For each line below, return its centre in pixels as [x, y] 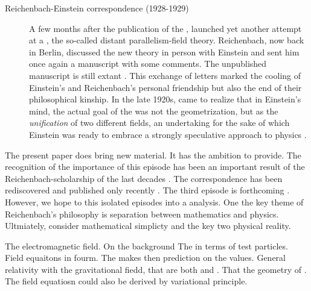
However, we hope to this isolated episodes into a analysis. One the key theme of [154, 202]
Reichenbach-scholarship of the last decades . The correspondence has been [144, 178]
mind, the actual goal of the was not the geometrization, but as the [154, 111]
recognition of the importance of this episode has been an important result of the [155, 167]
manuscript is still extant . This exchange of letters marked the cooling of [165, 75]
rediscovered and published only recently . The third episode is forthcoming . [147, 190]
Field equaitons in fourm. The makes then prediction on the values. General [145, 258]
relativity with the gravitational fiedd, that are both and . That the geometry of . [156, 269]
